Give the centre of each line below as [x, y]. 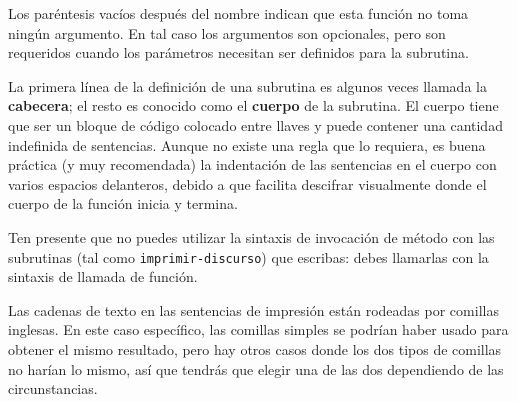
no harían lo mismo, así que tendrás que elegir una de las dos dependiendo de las [256, 368]
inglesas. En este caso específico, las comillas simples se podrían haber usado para [258, 329]
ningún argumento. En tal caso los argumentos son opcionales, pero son [227, 32]
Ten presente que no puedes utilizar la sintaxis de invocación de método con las [251, 236]
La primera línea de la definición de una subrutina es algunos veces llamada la [247, 85]
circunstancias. [53, 388]
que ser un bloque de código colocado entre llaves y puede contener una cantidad [255, 124]
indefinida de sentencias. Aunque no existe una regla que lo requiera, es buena [247, 144]
